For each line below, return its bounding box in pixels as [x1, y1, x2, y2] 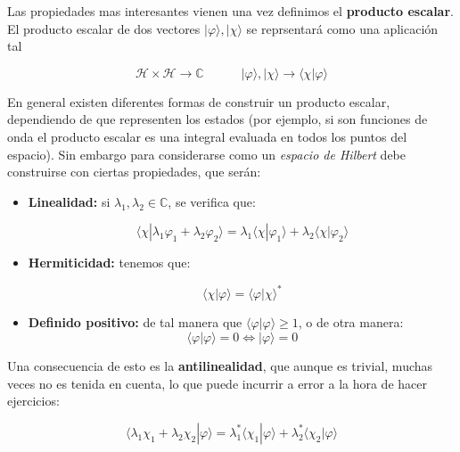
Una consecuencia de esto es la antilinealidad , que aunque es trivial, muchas [7, 357, 433, 375]
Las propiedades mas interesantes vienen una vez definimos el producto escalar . [7, 2, 454, 20]
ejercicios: [7, 391, 60, 410]
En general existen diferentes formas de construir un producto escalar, [7, 92, 390, 111]
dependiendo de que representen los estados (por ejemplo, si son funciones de [7, 110, 428, 128]
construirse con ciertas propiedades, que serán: [7, 162, 261, 181]
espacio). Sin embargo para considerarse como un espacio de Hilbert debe [7, 144, 406, 163]
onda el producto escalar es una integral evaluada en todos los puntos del [7, 127, 407, 145]
